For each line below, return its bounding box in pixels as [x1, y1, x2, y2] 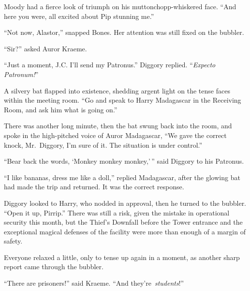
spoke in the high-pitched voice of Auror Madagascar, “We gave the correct [4, 130, 227, 140]
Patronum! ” [4, 69, 39, 79]
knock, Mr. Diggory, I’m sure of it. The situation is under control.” [4, 139, 203, 150]
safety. [4, 236, 23, 246]
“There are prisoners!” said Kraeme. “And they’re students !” [4, 278, 184, 288]
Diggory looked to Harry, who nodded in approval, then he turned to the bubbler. [4, 198, 247, 208]
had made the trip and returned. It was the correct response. [4, 182, 184, 192]
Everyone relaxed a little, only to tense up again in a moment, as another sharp [4, 252, 240, 262]
